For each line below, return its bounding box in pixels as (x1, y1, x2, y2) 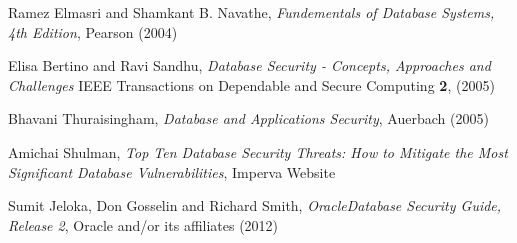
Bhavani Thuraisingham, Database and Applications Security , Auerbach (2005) (8, 108, 489, 129)
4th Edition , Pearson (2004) (8, 21, 178, 42)
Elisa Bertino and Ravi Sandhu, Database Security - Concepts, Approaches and (8, 55, 491, 76)
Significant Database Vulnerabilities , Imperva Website (8, 161, 336, 182)
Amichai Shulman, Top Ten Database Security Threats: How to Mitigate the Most (8, 141, 508, 162)
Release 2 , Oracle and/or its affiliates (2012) (8, 214, 279, 235)
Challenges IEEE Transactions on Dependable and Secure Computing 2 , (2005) (8, 74, 495, 95)
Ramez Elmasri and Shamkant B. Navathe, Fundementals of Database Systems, (8, 2, 495, 22)
